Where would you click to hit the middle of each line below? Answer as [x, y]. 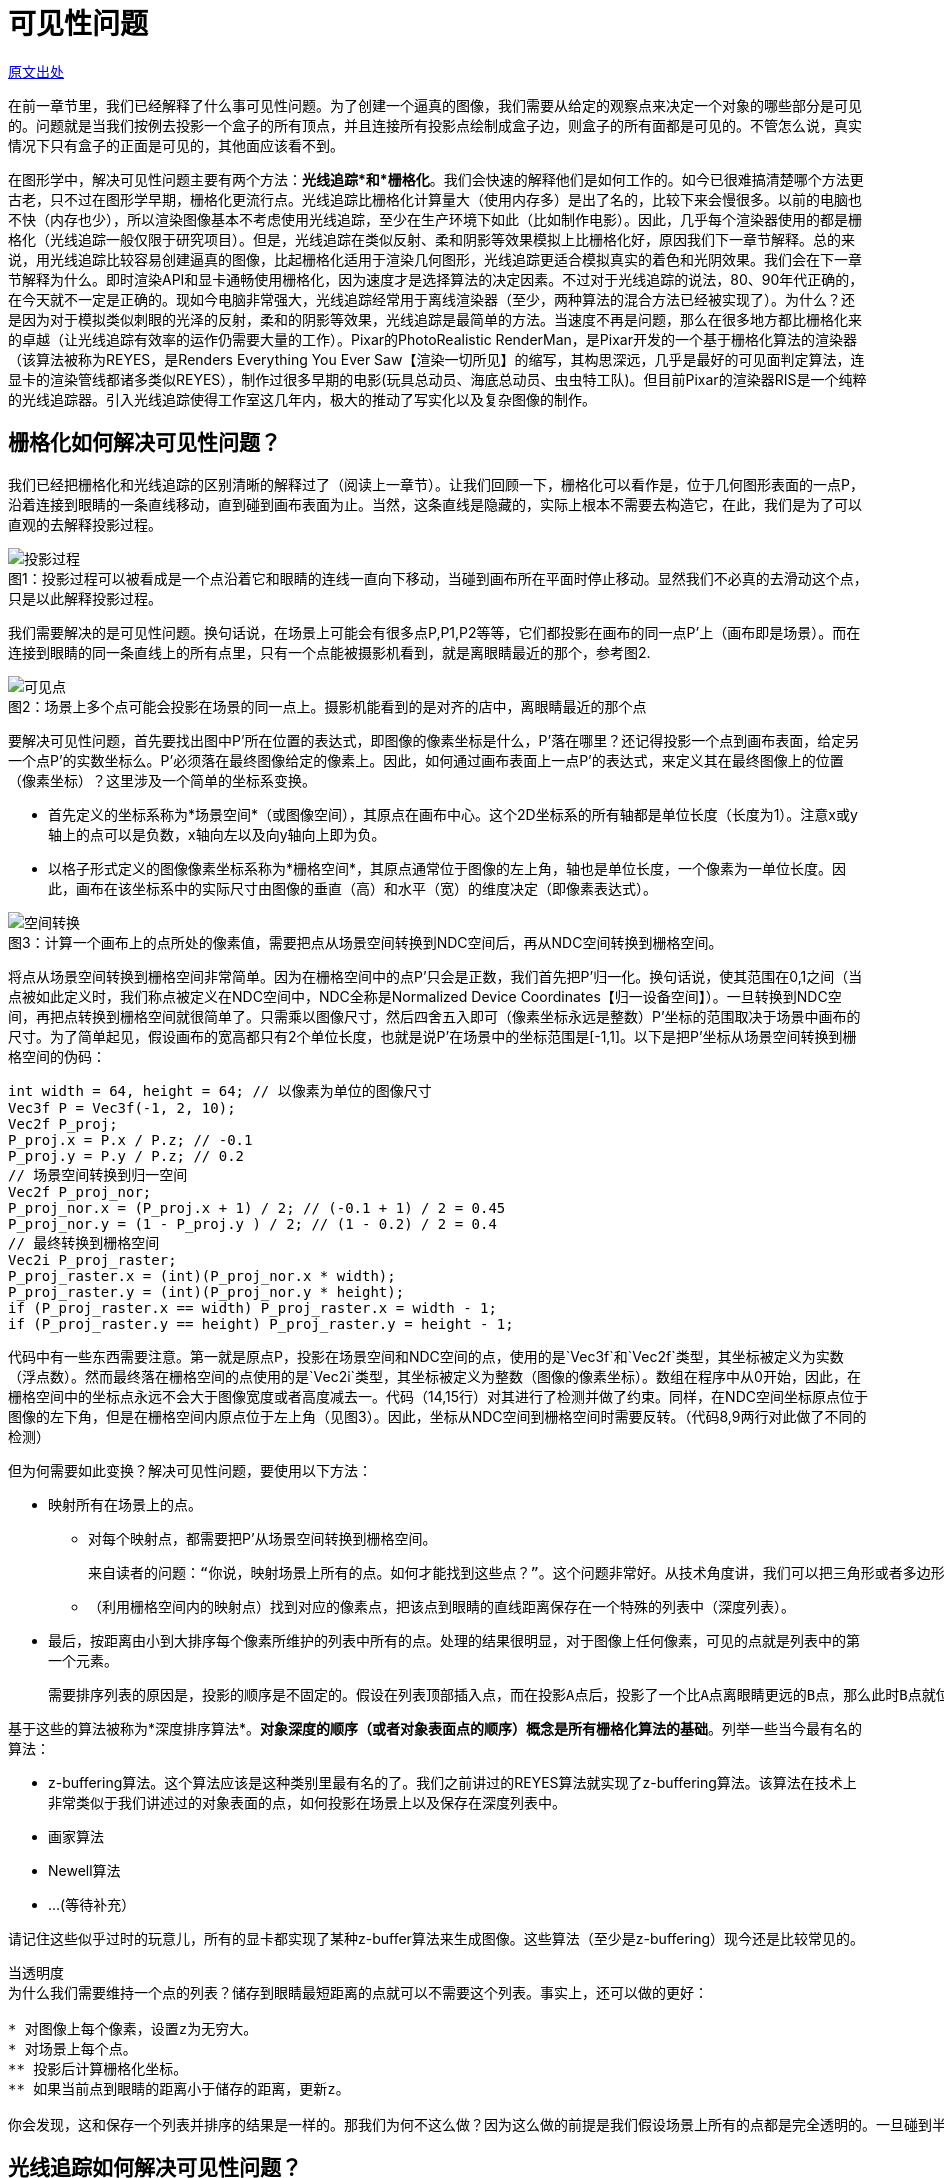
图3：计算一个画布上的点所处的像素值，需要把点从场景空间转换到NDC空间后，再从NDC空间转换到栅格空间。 [365, 942]
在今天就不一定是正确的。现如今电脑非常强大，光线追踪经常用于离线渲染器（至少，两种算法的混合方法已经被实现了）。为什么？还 [431, 299]
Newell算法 [84, 1870]
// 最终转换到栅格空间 [84, 1242]
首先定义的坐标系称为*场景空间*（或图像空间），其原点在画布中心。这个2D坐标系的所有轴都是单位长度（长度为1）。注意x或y [453, 814]
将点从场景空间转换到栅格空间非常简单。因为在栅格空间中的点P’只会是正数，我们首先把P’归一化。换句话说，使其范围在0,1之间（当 [435, 976]
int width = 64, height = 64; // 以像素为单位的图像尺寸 [220, 1090]
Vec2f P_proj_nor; [80, 1191]
